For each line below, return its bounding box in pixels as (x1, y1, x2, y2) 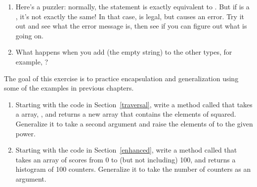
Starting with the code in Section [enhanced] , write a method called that (15, 145, 237, 155)
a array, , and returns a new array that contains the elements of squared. (15, 109, 236, 119)
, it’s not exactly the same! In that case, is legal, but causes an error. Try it (15, 11, 244, 21)
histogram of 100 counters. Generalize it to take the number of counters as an (15, 164, 251, 174)
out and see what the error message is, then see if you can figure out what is (15, 21, 247, 31)
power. (15, 128, 36, 138)
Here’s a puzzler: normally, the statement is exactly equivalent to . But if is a (15, 1, 250, 11)
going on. (15, 30, 43, 40)
